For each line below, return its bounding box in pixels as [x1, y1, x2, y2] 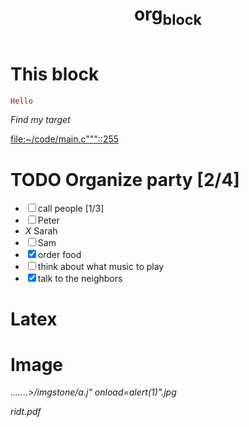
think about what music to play [37, 261, 165, 273]
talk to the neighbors [37, 273, 123, 285]
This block [10, 63, 100, 85]
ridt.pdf [10, 406, 42, 418]
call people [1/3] [37, 203, 105, 215]
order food [37, 249, 82, 261]
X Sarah [24, 225, 58, 237]
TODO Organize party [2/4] [10, 168, 240, 191]
